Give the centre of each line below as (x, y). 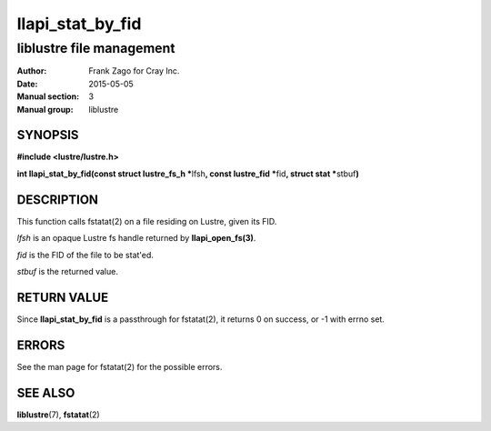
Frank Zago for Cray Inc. (134, 71)
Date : (27, 84)
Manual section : (48, 96)
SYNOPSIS (48, 135)
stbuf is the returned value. (67, 271)
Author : (32, 71)
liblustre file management (96, 48)
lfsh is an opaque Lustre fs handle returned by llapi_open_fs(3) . (136, 238)
